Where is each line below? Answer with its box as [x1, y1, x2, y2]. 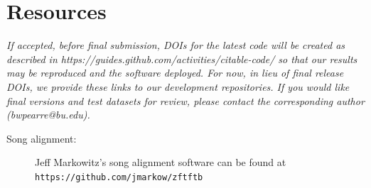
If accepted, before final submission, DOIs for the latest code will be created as [6, 38, 345, 52]
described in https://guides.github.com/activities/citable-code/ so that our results [6, 51, 357, 66]
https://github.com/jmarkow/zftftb [35, 172, 203, 182]
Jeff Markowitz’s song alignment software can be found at [35, 155, 286, 170]
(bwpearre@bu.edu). [6, 107, 90, 122]
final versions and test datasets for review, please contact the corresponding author [6, 93, 365, 108]
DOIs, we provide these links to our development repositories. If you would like [6, 79, 350, 94]
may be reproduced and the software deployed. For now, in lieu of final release [6, 65, 344, 80]
